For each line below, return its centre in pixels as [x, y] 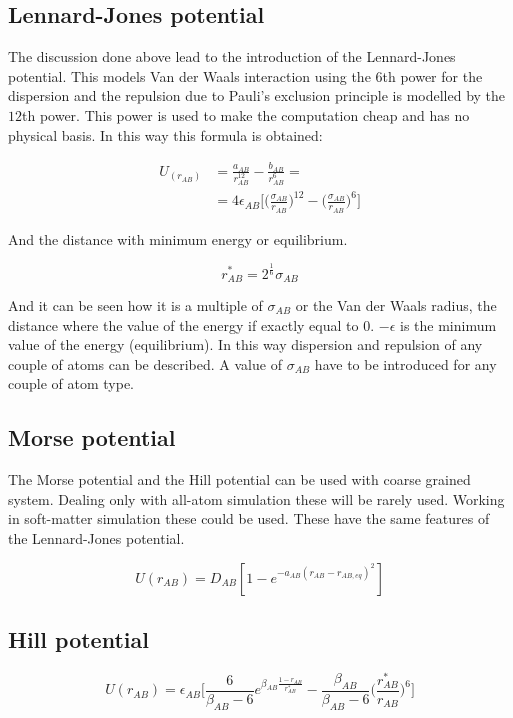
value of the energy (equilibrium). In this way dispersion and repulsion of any [245, 344]
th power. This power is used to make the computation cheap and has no [246, 114]
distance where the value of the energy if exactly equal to [183, 324]
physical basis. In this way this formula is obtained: [165, 134]
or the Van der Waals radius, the [396, 304]
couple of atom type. [71, 383]
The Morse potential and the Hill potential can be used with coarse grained [239, 479]
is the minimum [448, 324]
